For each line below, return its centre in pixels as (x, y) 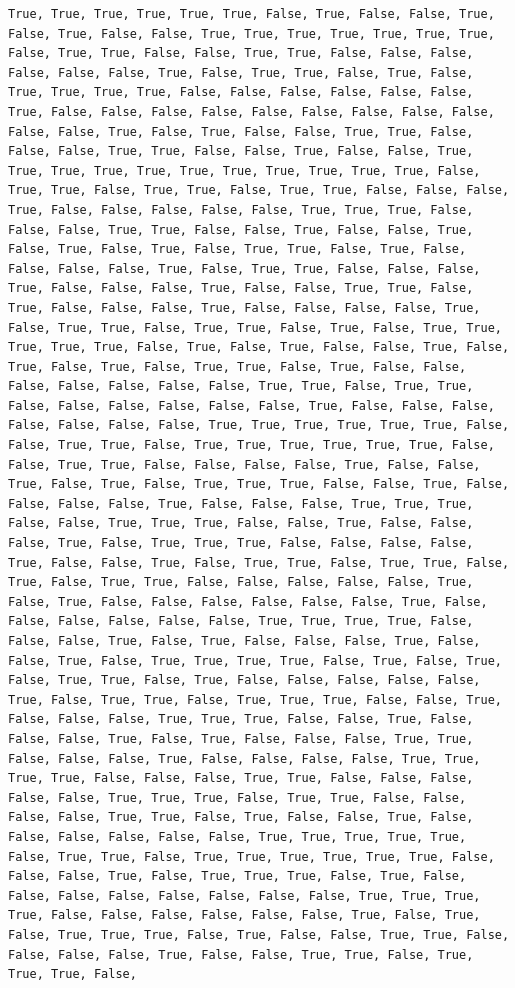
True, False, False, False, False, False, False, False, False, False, (251, 111)
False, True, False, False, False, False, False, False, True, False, (248, 601)
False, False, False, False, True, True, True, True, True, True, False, (259, 425)
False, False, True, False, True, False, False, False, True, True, (241, 738)
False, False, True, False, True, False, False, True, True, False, (241, 131)
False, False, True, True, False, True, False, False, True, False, (241, 817)
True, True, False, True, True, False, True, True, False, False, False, (259, 190)
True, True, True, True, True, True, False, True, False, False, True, (251, 14)
